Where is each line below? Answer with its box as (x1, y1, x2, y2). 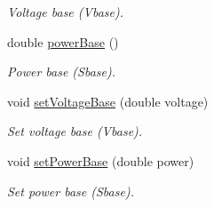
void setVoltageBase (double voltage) (7, 92, 209, 110)
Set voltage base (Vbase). (7, 122, 143, 140)
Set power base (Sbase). (7, 181, 134, 200)
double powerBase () (7, 32, 119, 51)
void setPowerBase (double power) (7, 151, 194, 170)
